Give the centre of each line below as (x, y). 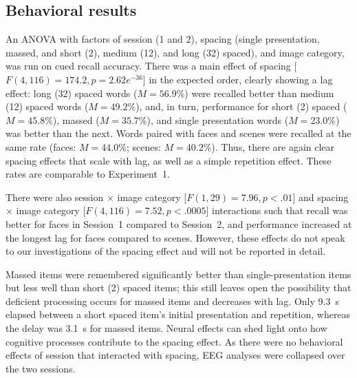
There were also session (55, 197)
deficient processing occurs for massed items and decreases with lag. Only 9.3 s (172, 301)
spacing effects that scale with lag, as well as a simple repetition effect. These (169, 160)
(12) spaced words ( (47, 106)
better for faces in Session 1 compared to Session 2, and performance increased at (179, 223)
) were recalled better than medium (259, 93)
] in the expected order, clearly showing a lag (238, 79)
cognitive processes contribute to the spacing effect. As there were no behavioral (174, 341)
